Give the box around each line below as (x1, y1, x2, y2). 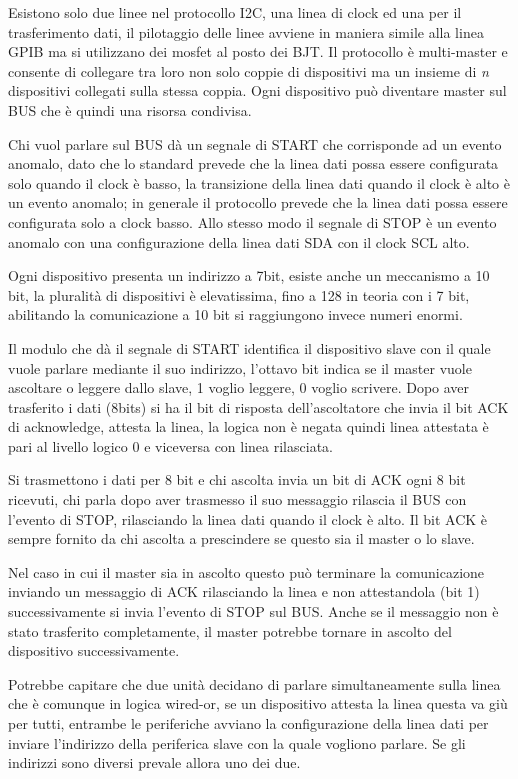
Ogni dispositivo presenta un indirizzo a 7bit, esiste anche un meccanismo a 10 (8, 265, 490, 286)
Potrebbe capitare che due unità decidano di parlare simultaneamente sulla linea (8, 673, 501, 694)
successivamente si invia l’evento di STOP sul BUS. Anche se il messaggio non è (8, 601, 499, 622)
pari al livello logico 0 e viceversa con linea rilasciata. (8, 435, 333, 456)
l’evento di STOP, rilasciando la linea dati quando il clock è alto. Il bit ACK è (8, 508, 488, 529)
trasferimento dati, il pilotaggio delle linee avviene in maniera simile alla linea (8, 21, 484, 42)
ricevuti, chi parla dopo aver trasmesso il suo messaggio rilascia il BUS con (8, 489, 467, 510)
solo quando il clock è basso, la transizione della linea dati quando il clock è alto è (8, 172, 510, 193)
